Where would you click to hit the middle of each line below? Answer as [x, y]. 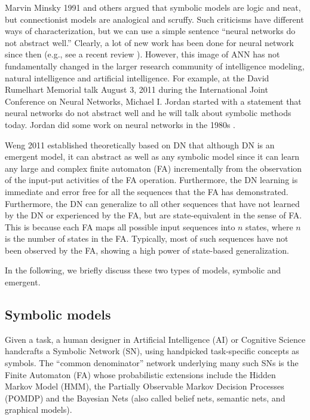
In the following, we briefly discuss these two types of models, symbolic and [143, 270]
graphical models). [39, 410]
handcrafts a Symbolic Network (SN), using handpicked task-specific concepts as [152, 351]
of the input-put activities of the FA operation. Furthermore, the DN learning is [151, 180]
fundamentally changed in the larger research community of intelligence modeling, [155, 66]
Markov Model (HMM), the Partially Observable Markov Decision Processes [145, 386]
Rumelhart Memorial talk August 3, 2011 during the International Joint [136, 89]
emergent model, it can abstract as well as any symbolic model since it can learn [152, 156]
